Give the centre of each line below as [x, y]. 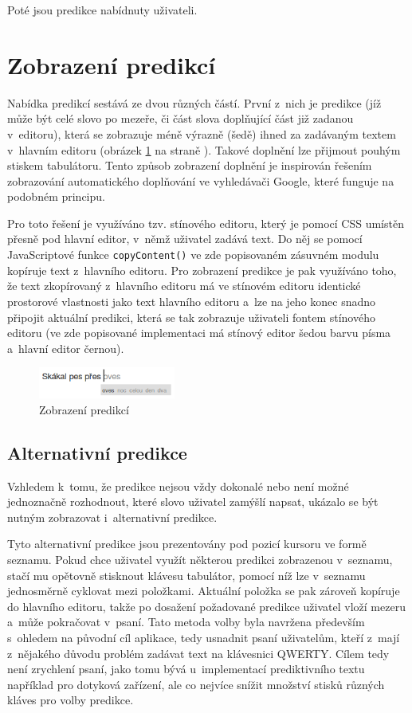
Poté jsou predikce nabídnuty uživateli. [102, 10]
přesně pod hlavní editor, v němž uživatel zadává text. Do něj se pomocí [185, 239]
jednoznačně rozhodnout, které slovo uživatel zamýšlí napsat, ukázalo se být [193, 501]
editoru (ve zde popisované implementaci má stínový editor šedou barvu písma [199, 333]
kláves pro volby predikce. [71, 700]
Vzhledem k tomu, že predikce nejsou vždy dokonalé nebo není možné [178, 486]
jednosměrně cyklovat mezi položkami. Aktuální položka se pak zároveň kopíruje [204, 591]
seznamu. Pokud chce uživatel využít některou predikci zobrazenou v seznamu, [200, 559]
